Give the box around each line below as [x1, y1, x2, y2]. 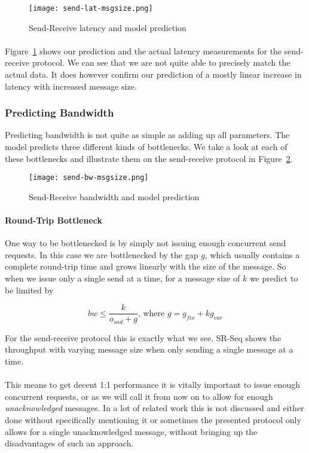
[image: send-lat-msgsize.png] [29, 4, 153, 13]
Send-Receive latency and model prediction [29, 21, 186, 33]
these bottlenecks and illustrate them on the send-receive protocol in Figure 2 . [5, 152, 293, 164]
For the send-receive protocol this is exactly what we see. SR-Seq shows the [5, 331, 282, 344]
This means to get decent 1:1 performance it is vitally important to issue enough [5, 378, 300, 391]
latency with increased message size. [5, 79, 137, 92]
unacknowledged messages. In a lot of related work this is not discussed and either [5, 402, 304, 414]
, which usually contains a [204, 248, 300, 261]
